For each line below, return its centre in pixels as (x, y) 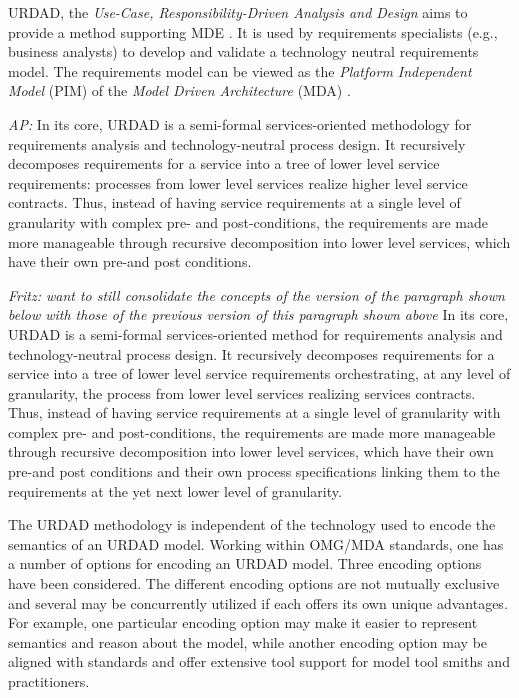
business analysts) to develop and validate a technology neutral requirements (243, 51)
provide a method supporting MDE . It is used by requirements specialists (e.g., (253, 31)
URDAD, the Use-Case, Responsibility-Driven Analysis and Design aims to (238, 12)
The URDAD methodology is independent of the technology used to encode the (252, 524)
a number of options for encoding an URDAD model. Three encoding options (245, 563)
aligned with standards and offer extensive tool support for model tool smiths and (259, 661)
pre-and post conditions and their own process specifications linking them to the (254, 471)
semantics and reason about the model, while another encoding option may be (248, 641)
